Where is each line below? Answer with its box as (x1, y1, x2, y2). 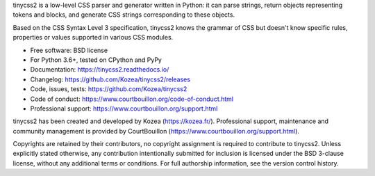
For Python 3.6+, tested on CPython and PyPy (30, 56, 162, 64)
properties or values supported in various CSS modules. (12, 33, 174, 42)
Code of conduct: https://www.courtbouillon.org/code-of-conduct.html (30, 95, 234, 103)
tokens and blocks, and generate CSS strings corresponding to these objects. (12, 10, 235, 19)
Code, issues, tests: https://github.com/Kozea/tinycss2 (30, 85, 187, 93)
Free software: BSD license (30, 46, 108, 54)
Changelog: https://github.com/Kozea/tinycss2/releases (30, 75, 191, 83)
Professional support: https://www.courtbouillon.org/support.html (30, 104, 218, 113)
